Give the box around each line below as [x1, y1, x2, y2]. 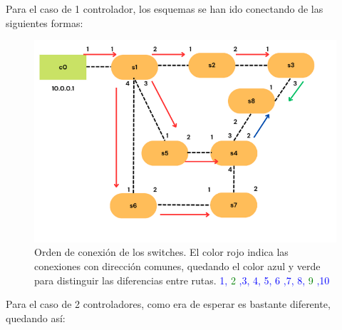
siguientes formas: [6, 15, 83, 30]
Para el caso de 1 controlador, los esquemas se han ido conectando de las [6, 1, 323, 16]
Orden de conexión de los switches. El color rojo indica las [34, 244, 289, 259]
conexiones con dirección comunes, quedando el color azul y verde [34, 259, 321, 273]
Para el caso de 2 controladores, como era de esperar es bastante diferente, [6, 297, 331, 311]
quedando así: [6, 310, 66, 325]
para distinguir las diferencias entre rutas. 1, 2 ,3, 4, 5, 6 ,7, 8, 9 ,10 [34, 272, 330, 287]
